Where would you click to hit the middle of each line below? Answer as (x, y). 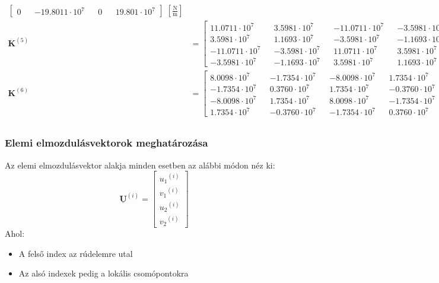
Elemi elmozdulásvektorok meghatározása (106, 143)
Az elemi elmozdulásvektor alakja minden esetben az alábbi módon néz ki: (140, 165)
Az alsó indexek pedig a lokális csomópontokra (104, 273)
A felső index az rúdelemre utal (76, 253)
